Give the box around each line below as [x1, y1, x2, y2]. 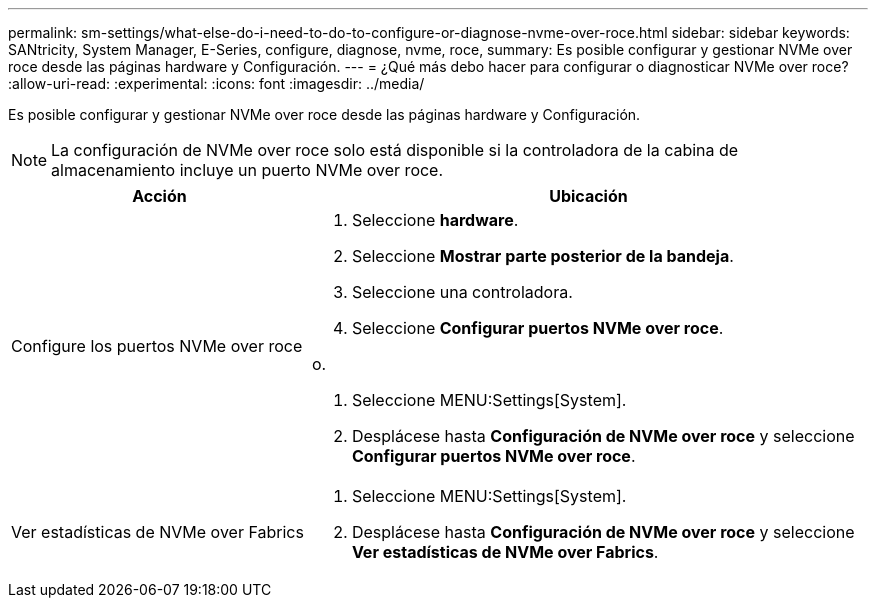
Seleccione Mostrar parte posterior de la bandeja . [351, 246, 734, 266]
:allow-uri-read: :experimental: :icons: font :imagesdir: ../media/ [8, 75, 425, 92]
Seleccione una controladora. [351, 282, 573, 302]
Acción [132, 186, 187, 206]
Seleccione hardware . [351, 210, 519, 230]
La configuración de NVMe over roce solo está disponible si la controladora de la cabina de [51, 140, 739, 160]
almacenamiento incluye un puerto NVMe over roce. [51, 160, 444, 180]
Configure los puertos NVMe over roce [11, 336, 303, 356]
